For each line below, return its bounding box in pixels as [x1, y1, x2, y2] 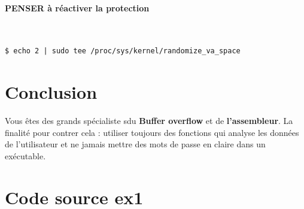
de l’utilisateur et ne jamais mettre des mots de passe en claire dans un [5, 138, 266, 150]
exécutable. [5, 149, 46, 162]
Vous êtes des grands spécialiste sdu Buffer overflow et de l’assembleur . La [5, 114, 293, 127]
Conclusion [5, 80, 98, 104]
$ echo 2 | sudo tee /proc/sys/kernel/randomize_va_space [5, 47, 241, 56]
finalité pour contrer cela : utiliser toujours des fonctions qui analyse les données [5, 126, 299, 138]
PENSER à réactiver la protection [5, 1, 150, 14]
